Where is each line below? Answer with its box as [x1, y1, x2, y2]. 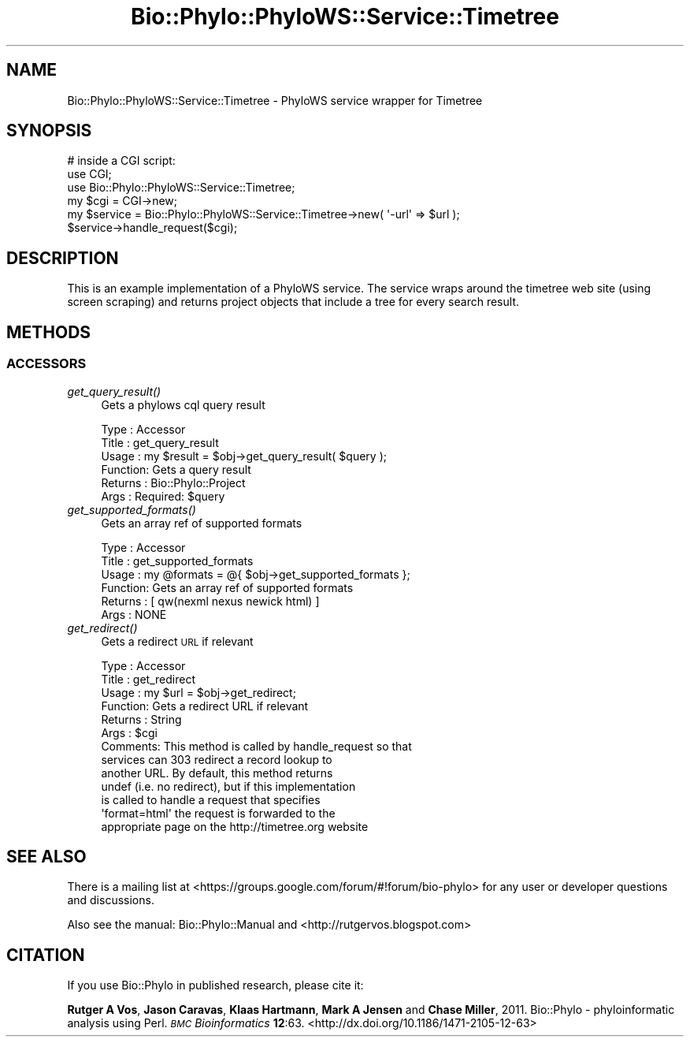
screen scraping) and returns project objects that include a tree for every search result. [67, 295, 519, 309]
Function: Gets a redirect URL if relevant [101, 698, 309, 713]
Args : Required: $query [101, 489, 225, 503]
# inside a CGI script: [67, 154, 176, 168]
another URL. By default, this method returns [101, 765, 333, 780]
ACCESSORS [6, 356, 87, 372]
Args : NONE [101, 607, 167, 621]
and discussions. [67, 893, 154, 907]
